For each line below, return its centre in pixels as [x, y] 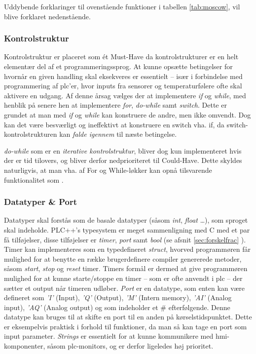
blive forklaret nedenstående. [47, 16]
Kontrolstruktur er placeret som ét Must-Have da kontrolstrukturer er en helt [121, 57]
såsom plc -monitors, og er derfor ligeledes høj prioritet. [130, 346]
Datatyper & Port [41, 202]
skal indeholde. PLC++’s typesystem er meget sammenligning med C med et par [127, 229]
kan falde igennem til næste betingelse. [118, 134]
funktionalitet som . [34, 179]
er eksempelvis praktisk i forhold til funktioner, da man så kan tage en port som [126, 326]
